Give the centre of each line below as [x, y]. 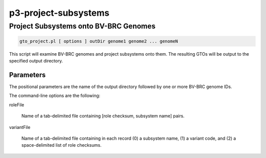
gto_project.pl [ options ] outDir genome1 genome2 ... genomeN [99, 41]
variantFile [20, 127]
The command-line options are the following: [55, 95]
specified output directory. [36, 61]
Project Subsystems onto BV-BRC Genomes [82, 26]
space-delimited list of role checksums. [62, 145]
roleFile [17, 105]
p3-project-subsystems [59, 13]
